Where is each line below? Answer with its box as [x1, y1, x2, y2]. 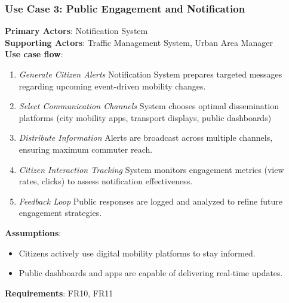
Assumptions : [5, 226, 62, 239]
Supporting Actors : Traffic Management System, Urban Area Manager [5, 36, 273, 48]
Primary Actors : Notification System [5, 24, 148, 37]
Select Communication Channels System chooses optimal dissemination [19, 100, 279, 112]
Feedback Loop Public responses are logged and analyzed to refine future [19, 194, 282, 207]
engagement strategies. [19, 206, 102, 219]
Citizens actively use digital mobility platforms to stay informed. [19, 246, 256, 259]
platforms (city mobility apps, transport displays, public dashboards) [19, 111, 272, 123]
